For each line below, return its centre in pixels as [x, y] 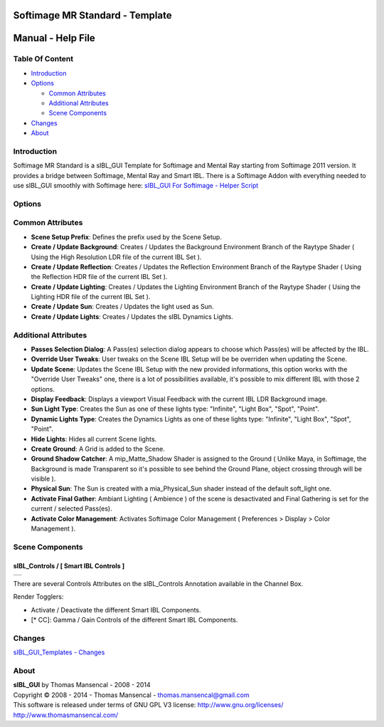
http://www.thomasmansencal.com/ [66, 715]
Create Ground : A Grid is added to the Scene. [98, 449]
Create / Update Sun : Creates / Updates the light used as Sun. [122, 307]
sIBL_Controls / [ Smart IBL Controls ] [69, 565]
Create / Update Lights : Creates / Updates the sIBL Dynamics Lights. [132, 316]
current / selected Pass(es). [72, 508]
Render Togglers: [38, 597]
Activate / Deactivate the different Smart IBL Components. [116, 610]
